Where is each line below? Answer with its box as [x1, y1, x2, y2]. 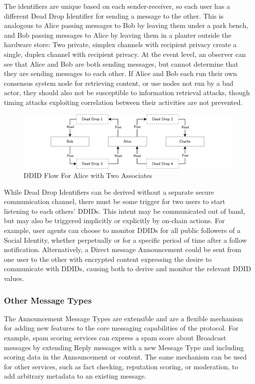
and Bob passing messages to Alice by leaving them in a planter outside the [4, 29, 231, 40]
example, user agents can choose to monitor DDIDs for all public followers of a [4, 225, 241, 235]
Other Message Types [4, 294, 92, 306]
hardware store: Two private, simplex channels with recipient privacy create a [4, 39, 237, 50]
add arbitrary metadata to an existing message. [4, 371, 147, 381]
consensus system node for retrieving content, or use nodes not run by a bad [4, 77, 233, 88]
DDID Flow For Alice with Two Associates [24, 170, 153, 180]
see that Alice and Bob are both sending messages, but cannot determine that [4, 58, 238, 69]
